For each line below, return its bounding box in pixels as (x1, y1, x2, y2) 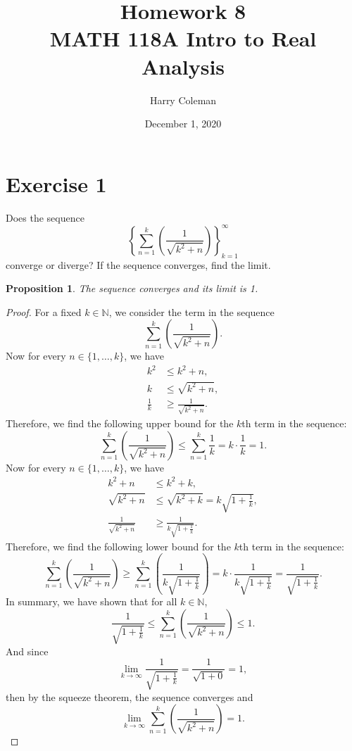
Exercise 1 (6, 169, 107, 198)
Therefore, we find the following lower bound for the (6, 538, 231, 553)
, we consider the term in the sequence (108, 304, 275, 319)
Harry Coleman (149, 92, 217, 107)
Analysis (141, 51, 225, 80)
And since (6, 643, 49, 658)
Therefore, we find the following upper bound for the (6, 415, 234, 430)
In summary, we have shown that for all (6, 594, 177, 609)
